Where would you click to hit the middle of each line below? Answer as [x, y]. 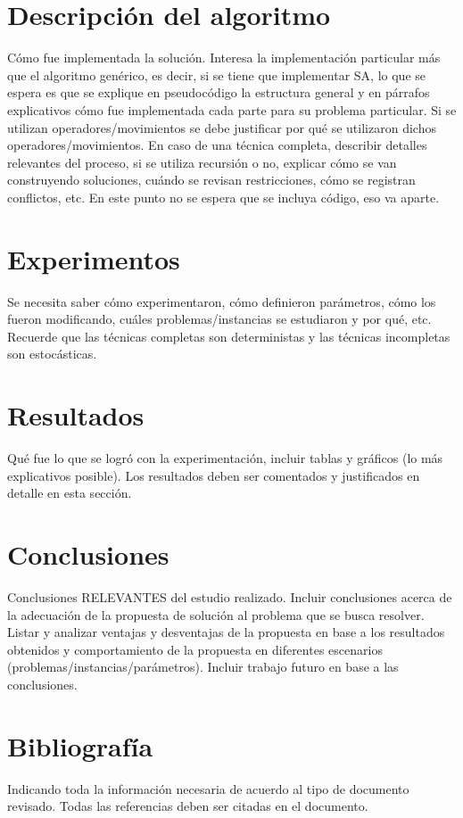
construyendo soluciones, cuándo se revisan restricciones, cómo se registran [211, 180]
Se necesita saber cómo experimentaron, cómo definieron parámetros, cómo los [222, 301]
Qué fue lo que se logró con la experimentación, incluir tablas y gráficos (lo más [225, 458]
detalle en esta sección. [70, 493]
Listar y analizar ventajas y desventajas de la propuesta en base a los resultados [226, 632]
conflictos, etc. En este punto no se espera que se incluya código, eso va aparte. [223, 197]
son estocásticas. [52, 354]
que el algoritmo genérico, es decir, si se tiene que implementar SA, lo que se [216, 74]
